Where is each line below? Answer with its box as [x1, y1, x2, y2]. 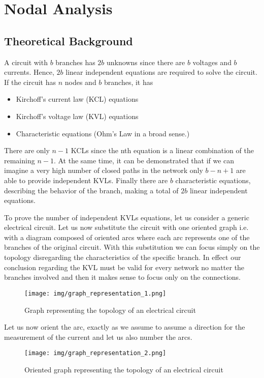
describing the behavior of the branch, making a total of [4, 185, 179, 195]
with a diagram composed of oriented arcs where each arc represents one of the [4, 231, 250, 242]
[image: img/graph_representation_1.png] [24, 289, 167, 297]
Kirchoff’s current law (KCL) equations [16, 94, 139, 104]
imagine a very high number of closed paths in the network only [4, 165, 203, 176]
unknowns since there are [107, 56, 185, 67]
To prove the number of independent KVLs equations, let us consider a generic [4, 212, 249, 222]
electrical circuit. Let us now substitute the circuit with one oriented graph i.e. [4, 222, 249, 232]
